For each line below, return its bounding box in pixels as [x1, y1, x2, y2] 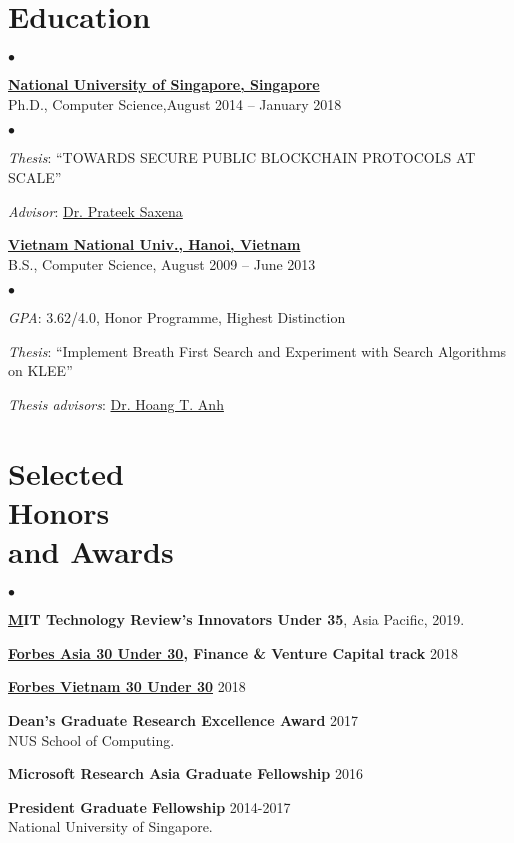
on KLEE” [8, 360, 73, 381]
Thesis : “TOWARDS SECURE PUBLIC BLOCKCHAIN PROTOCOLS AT [8, 147, 476, 168]
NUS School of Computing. [8, 729, 175, 750]
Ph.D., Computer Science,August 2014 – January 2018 [8, 93, 342, 114]
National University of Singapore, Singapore [8, 74, 320, 95]
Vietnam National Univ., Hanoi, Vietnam [8, 234, 301, 255]
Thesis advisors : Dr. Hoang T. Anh [8, 394, 224, 415]
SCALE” [8, 166, 62, 187]
